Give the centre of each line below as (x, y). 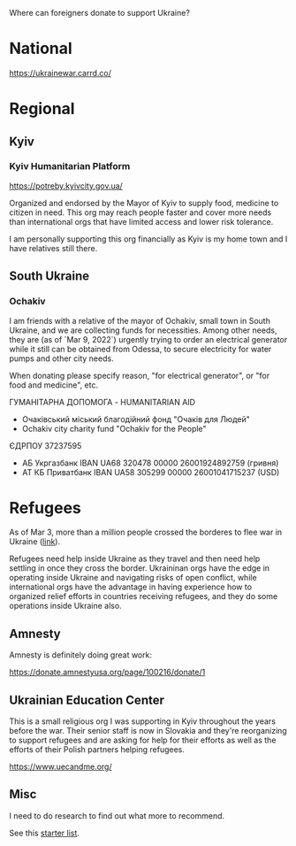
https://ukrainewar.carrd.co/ (61, 73)
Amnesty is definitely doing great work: (81, 655)
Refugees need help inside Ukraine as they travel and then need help (135, 559)
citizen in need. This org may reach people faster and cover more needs (140, 212)
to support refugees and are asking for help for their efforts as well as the (143, 740)
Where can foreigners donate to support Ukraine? (99, 13)
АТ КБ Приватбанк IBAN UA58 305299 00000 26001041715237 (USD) (151, 472)
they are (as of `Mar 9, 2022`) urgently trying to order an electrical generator (148, 339)
